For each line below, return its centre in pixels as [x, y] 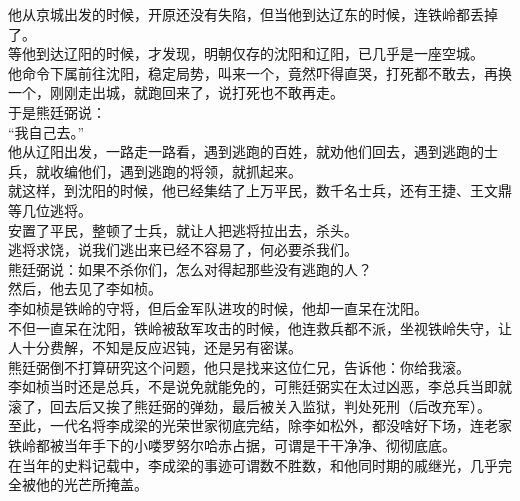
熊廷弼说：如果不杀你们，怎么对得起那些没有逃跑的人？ [190, 268]
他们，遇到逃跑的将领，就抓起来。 [189, 170]
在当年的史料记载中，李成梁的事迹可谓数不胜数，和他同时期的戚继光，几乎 [253, 464]
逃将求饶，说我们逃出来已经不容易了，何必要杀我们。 [183, 249]
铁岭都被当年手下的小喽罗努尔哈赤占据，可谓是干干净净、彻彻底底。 [232, 445]
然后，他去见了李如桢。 [85, 288]
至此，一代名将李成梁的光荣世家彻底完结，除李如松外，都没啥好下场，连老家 [260, 425]
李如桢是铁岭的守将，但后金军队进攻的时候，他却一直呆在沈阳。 [218, 307]
